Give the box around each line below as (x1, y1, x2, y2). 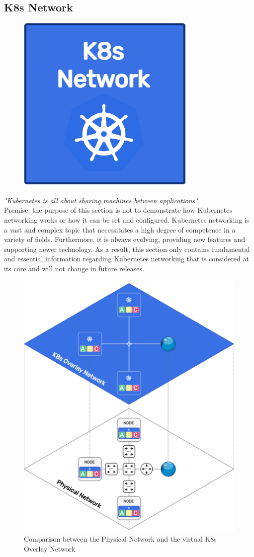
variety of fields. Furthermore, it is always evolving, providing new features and (4, 234, 245, 244)
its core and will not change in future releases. (4, 263, 144, 273)
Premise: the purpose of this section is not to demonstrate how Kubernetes (4, 205, 232, 215)
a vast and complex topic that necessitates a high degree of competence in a (4, 224, 236, 235)
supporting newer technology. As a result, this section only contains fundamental (4, 243, 250, 254)
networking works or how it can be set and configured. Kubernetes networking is (4, 214, 250, 225)
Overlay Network (24, 543, 76, 554)
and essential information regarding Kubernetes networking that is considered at (4, 253, 249, 264)
